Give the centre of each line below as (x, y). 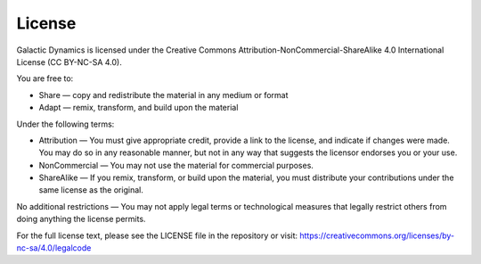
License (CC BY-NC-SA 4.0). (69, 62)
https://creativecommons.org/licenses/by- (377, 235)
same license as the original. (91, 190)
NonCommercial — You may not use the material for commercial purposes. (176, 165)
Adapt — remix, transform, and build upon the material (139, 108)
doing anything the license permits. (81, 219)
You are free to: (45, 78)
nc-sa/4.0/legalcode (54, 248)
